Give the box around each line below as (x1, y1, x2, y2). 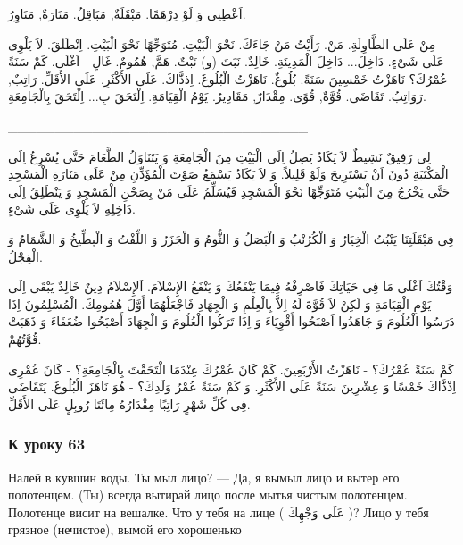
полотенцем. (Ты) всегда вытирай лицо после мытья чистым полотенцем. (8, 485, 408, 504)
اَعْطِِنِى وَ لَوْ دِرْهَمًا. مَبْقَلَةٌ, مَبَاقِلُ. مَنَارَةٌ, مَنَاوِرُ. (8, 4, 246, 22)
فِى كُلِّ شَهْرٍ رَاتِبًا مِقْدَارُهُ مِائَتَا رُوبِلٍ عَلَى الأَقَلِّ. (8, 394, 251, 413)
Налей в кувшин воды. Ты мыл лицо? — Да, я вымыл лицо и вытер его (8, 467, 400, 486)
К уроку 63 (8, 432, 86, 455)
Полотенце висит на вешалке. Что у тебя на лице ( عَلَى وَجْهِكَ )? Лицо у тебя (8, 502, 429, 521)
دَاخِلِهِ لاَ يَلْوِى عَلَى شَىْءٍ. (8, 199, 136, 218)
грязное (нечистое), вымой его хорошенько (8, 520, 242, 539)
